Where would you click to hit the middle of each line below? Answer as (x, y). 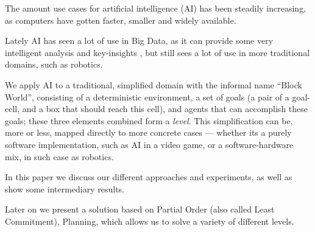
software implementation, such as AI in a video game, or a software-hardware (149, 144)
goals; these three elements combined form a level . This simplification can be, (149, 120)
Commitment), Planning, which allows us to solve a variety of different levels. (150, 221)
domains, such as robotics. (54, 64)
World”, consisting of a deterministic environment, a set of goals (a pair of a (147, 97)
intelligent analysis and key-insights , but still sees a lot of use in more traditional (157, 52)
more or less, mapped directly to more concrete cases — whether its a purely (148, 132)
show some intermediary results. (65, 188)
